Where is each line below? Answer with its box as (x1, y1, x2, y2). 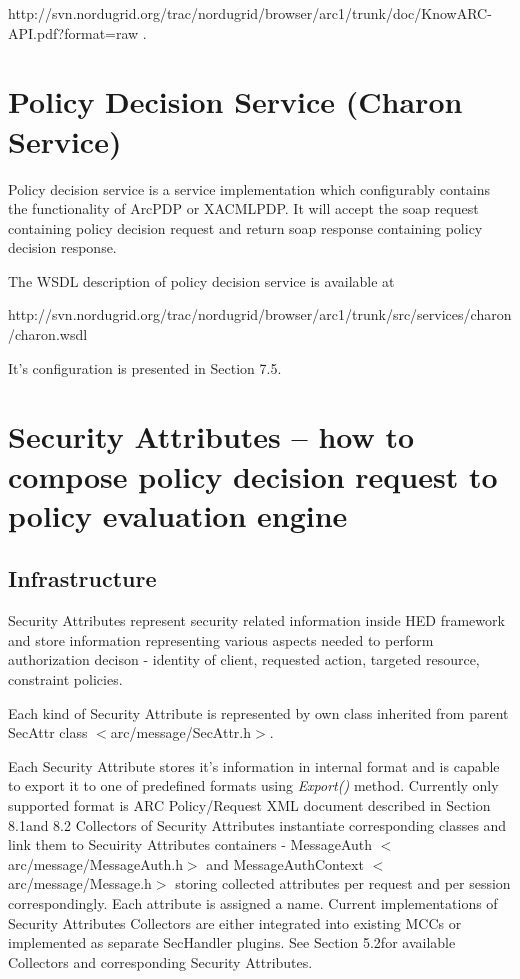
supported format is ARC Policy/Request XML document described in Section (8, 794, 491, 815)
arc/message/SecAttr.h (110, 722, 252, 743)
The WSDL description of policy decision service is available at (8, 270, 395, 291)
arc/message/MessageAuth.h (8, 853, 183, 874)
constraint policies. (8, 668, 123, 689)
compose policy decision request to (8, 455, 498, 496)
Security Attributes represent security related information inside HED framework (8, 610, 505, 631)
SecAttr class (8, 722, 88, 743)
